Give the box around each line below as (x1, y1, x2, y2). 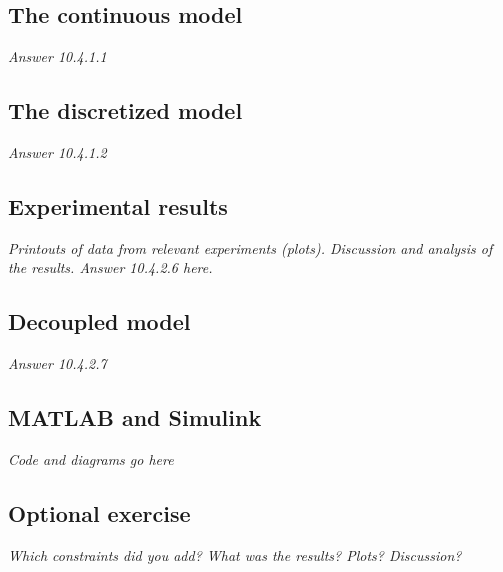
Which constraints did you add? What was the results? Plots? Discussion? (8, 544, 462, 565)
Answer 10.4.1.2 (8, 142, 107, 162)
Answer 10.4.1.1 (8, 46, 107, 67)
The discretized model (8, 95, 243, 126)
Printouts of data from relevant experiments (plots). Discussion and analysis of (8, 237, 493, 258)
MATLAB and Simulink (8, 402, 262, 433)
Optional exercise (8, 497, 191, 528)
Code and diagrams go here (8, 448, 174, 469)
